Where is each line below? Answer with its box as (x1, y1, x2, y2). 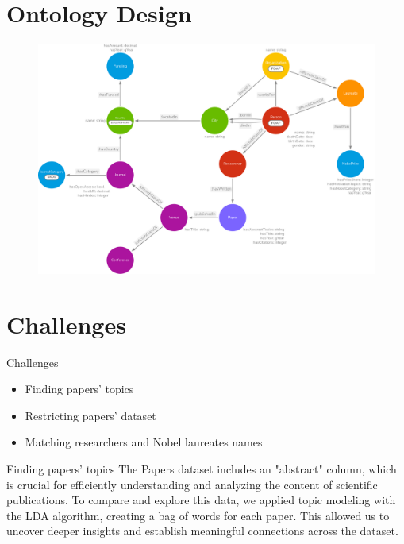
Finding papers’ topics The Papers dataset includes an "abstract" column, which (6, 461, 397, 477)
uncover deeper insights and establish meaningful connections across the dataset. (6, 523, 398, 539)
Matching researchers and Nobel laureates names (25, 434, 263, 450)
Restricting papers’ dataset (25, 407, 156, 423)
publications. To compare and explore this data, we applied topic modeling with (6, 492, 396, 508)
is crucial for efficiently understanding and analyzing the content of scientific (6, 476, 378, 492)
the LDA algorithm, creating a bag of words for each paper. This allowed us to (6, 507, 390, 523)
